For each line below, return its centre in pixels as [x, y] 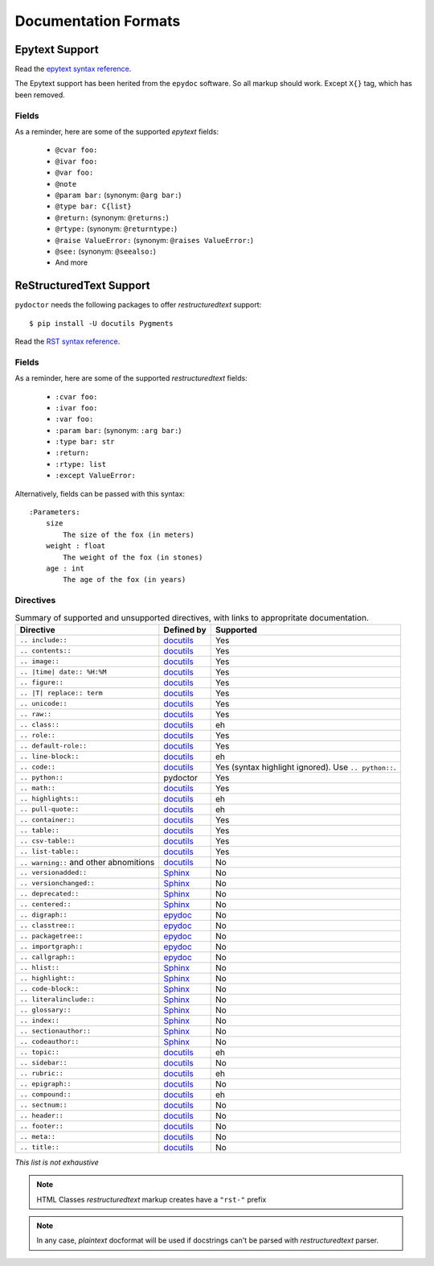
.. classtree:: [47, 926]
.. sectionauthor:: [55, 1031]
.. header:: [41, 1116]
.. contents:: [45, 651]
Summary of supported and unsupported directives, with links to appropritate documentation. [192, 617]
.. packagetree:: [51, 936]
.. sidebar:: [43, 1063]
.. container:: [47, 820]
